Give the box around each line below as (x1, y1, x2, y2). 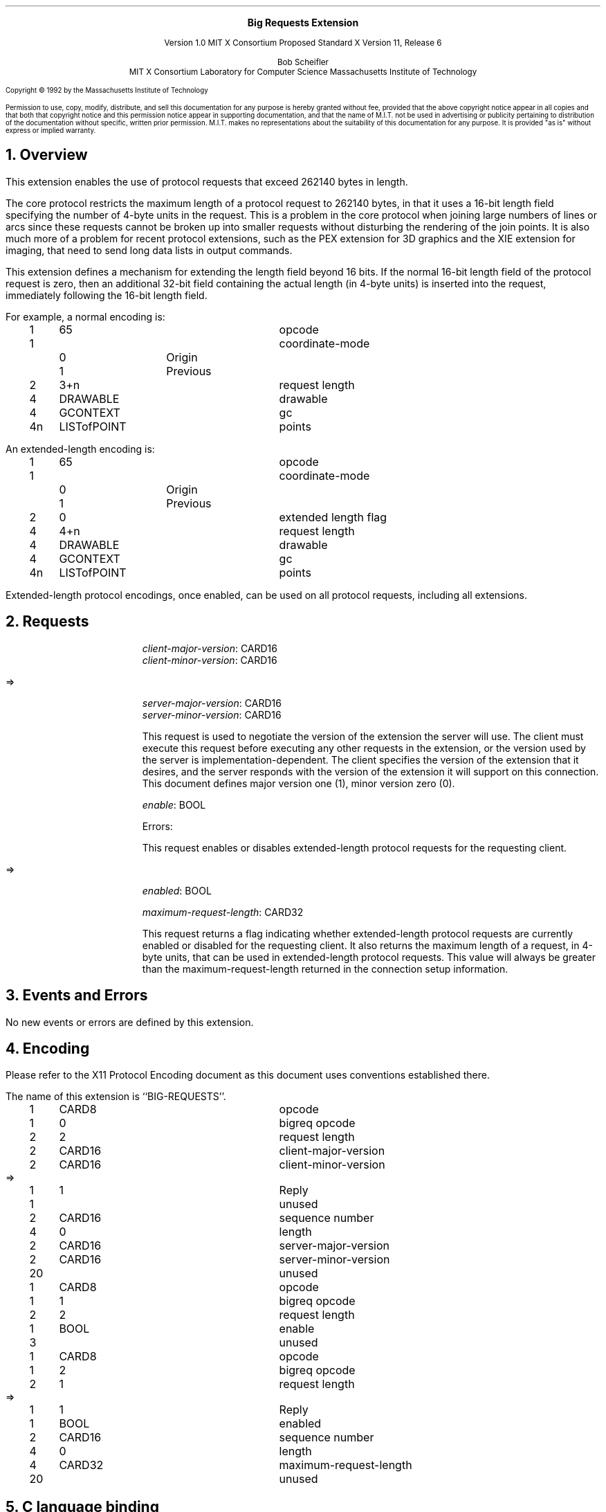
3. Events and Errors (6, 987, 148, 1005)
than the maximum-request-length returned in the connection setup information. (142, 962, 508, 975)
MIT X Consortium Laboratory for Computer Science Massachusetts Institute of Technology (129, 67, 477, 77)
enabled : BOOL (142, 884, 212, 897)
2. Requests (6, 613, 89, 631)
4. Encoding (6, 1039, 90, 1057)
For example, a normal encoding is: (6, 310, 165, 323)
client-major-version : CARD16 (142, 642, 277, 654)
